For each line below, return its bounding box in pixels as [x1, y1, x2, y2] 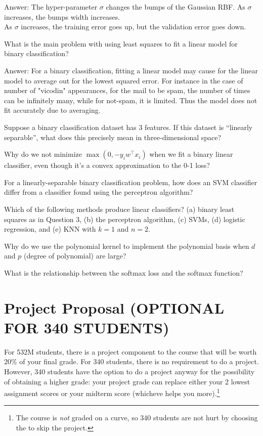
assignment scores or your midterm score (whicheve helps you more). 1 [4, 386, 220, 398]
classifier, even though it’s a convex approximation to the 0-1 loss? [4, 160, 210, 170]
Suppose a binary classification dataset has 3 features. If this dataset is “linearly [4, 121, 253, 132]
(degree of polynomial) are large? [23, 250, 126, 261]
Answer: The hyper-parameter [4, 2, 98, 12]
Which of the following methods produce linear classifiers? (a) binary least [4, 203, 235, 214]
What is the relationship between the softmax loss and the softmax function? [4, 267, 243, 278]
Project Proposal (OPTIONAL [4, 297, 225, 318]
